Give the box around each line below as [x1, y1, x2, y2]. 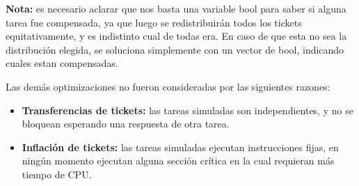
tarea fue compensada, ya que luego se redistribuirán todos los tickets [6, 15, 302, 29]
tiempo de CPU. [22, 166, 92, 181]
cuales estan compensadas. [6, 56, 118, 70]
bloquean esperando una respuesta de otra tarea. [22, 116, 230, 131]
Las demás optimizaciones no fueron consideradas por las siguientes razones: [6, 79, 330, 93]
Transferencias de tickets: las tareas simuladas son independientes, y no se [22, 102, 353, 117]
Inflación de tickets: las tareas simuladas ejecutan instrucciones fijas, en [22, 139, 339, 154]
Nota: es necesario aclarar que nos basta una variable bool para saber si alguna [6, 1, 346, 15]
